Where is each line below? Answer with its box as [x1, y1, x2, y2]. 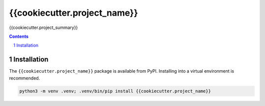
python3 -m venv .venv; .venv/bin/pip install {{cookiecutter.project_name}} [19, 88, 211, 94]
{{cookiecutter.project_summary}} [9, 25, 78, 30]
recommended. [9, 75, 40, 81]
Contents [9, 33, 29, 39]
